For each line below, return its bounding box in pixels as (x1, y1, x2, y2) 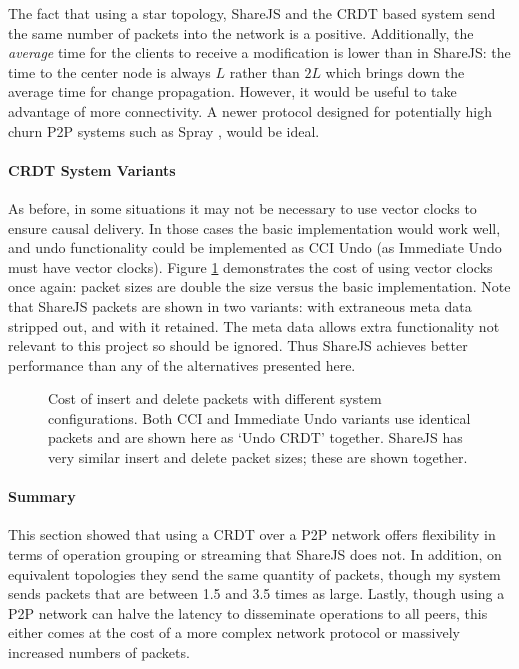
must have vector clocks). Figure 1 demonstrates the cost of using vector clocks (8, 256, 493, 277)
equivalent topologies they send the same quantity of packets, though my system (8, 563, 501, 584)
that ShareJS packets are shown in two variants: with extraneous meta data (8, 295, 472, 316)
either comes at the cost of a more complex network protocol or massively (8, 622, 460, 643)
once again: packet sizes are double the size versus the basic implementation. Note (8, 276, 511, 297)
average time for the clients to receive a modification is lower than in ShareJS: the (8, 42, 511, 63)
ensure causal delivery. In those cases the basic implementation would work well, (8, 217, 501, 238)
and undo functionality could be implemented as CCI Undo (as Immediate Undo (8, 237, 502, 258)
